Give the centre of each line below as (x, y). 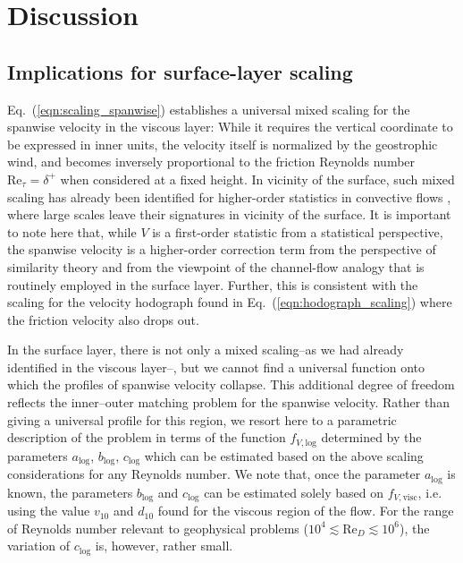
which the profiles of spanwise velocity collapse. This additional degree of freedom (231, 384)
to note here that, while (72, 231)
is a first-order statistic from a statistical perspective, (298, 231)
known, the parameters (70, 492)
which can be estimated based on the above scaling (284, 455)
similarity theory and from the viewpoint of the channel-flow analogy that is (216, 266)
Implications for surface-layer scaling (180, 71)
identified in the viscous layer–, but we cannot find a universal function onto (216, 367)
